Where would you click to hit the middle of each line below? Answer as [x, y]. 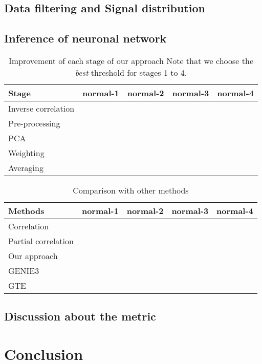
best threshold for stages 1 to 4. [131, 72]
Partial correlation [41, 241]
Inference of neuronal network [85, 38]
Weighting [26, 153]
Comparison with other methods [131, 190]
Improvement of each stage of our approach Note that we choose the [131, 60]
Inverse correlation [41, 108]
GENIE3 [24, 270]
